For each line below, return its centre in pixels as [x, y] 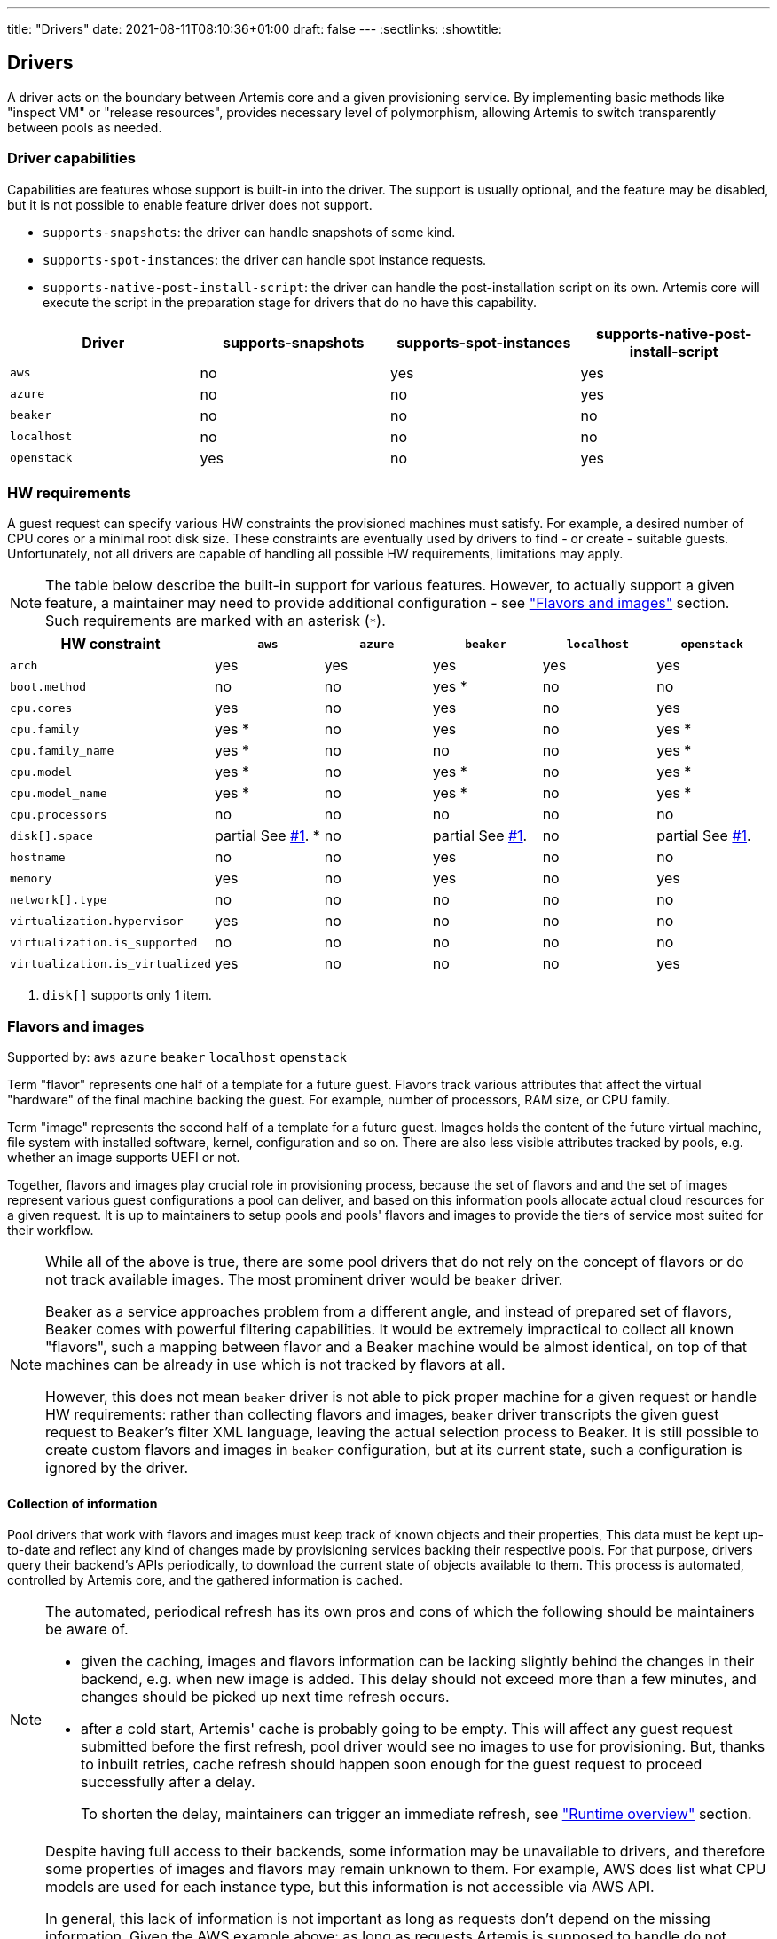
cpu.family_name [62, 750]
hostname [38, 857]
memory [31, 878]
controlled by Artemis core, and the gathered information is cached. [205, 1580]
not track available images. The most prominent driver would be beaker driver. [304, 1280]
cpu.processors [59, 814]
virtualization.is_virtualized [110, 963]
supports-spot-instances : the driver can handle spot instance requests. [265, 259]
